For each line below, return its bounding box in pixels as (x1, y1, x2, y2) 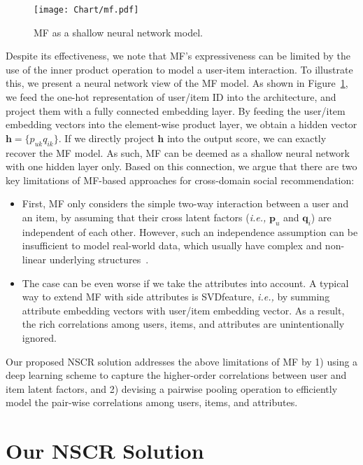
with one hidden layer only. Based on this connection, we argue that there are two (6, 159, 357, 174)
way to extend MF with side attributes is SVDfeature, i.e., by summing (22, 289, 330, 304)
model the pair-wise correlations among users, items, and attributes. (6, 395, 298, 410)
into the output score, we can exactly (166, 130, 327, 145)
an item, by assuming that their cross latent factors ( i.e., (22, 209, 266, 224)
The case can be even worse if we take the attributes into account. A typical (22, 275, 349, 290)
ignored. (22, 330, 57, 345)
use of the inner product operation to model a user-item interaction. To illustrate (6, 62, 353, 76)
